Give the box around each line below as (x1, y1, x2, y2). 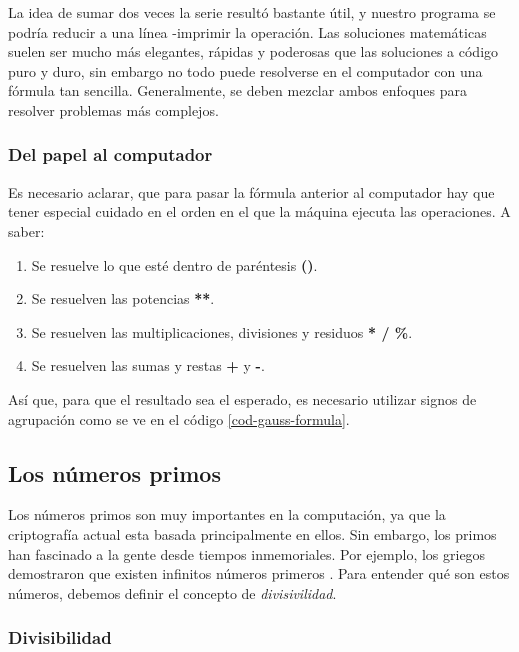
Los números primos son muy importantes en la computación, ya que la (8, 504, 446, 525)
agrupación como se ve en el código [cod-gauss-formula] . (8, 408, 350, 429)
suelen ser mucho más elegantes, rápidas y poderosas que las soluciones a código (8, 41, 499, 62)
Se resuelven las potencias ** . (31, 288, 215, 309)
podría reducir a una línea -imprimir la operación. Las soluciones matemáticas (8, 21, 487, 42)
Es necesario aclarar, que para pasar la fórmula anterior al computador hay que (8, 181, 495, 202)
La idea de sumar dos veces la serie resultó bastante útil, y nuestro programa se (8, 2, 496, 22)
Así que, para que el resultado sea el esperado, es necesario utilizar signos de (8, 388, 477, 409)
